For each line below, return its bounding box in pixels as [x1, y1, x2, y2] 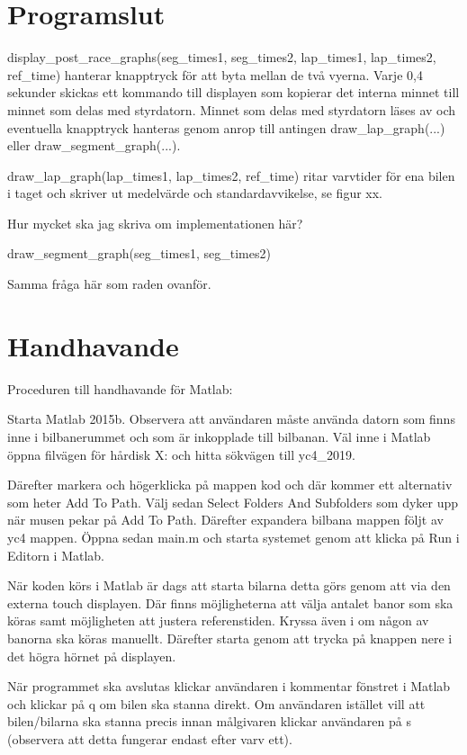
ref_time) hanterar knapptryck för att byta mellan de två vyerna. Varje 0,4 [7, 65, 423, 84]
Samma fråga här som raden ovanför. [7, 274, 211, 293]
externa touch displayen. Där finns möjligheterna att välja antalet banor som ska [7, 593, 454, 612]
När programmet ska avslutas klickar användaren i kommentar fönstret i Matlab [7, 677, 451, 696]
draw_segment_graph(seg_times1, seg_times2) [7, 244, 271, 263]
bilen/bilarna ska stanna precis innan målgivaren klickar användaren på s [7, 712, 411, 731]
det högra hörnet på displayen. [7, 646, 176, 665]
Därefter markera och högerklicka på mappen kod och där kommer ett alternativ [7, 475, 453, 494]
